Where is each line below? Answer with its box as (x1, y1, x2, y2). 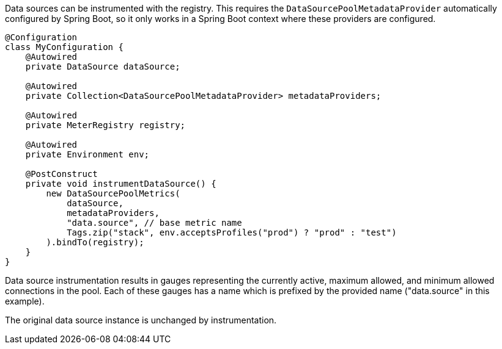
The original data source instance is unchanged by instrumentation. (5, 315, 277, 325)
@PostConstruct (25, 169, 98, 179)
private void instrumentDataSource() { (25, 179, 216, 189)
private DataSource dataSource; (25, 62, 180, 71)
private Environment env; (25, 149, 150, 159)
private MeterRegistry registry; (25, 120, 186, 130)
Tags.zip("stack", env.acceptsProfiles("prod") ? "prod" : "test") (67, 228, 397, 237)
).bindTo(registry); (46, 237, 144, 247)
